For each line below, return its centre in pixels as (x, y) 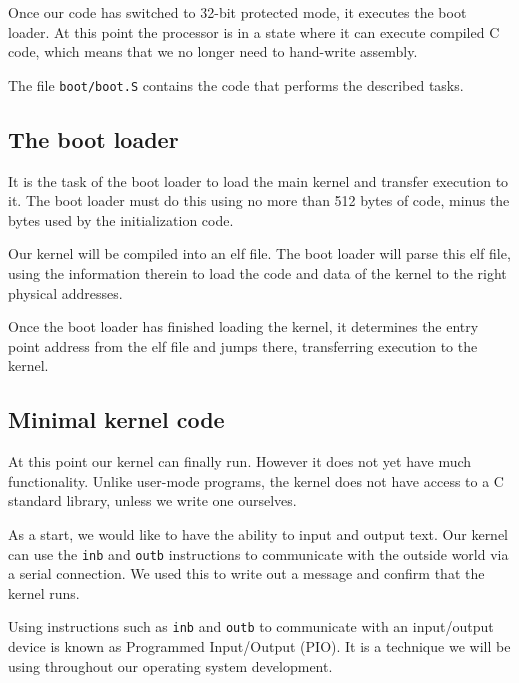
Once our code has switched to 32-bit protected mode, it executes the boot (237, 12)
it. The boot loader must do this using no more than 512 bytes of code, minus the (259, 200)
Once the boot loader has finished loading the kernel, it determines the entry (243, 326)
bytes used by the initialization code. (121, 219)
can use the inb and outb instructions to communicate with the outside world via (258, 553)
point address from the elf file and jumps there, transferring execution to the (243, 345)
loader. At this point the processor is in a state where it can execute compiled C (254, 31)
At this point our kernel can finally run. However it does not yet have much (240, 461)
